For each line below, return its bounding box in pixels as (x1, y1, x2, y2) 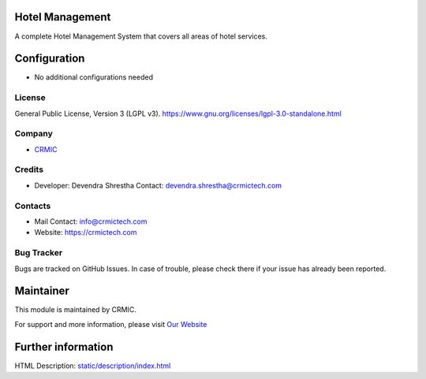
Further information (14, 340, 114, 354)
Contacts (14, 200, 51, 211)
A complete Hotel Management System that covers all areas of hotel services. (14, 32, 267, 41)
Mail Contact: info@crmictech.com (34, 217, 148, 226)
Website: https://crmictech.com (34, 228, 137, 237)
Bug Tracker (14, 247, 63, 258)
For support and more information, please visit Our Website (14, 319, 207, 329)
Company (14, 128, 53, 139)
